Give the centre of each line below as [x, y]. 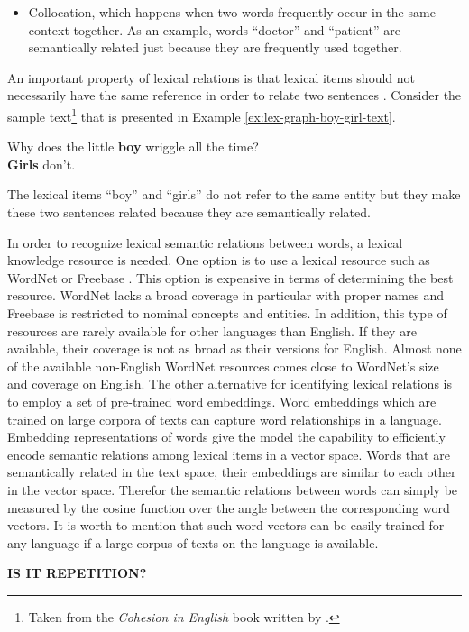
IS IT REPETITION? [77, 573]
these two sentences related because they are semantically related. [189, 212]
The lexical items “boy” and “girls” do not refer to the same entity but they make [234, 194]
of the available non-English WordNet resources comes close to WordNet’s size [223, 366]
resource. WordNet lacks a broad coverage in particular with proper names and [225, 295]
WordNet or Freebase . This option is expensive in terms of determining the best [230, 277]
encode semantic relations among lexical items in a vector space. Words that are [229, 454]
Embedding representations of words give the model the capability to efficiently [226, 437]
